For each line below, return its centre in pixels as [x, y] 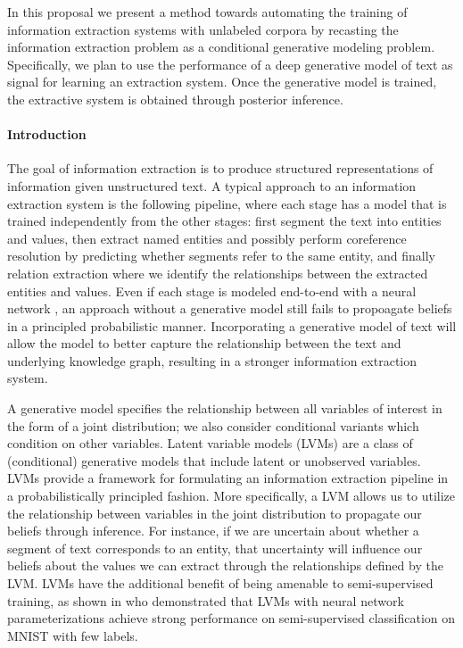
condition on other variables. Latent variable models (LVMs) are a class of [210, 443]
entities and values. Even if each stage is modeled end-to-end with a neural [212, 291]
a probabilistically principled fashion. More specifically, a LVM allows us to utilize [231, 496]
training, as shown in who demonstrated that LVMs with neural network [206, 600]
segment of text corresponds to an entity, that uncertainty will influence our [215, 548]
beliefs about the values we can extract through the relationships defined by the [225, 565]
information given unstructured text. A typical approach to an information [212, 185]
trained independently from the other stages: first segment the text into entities [224, 221]
